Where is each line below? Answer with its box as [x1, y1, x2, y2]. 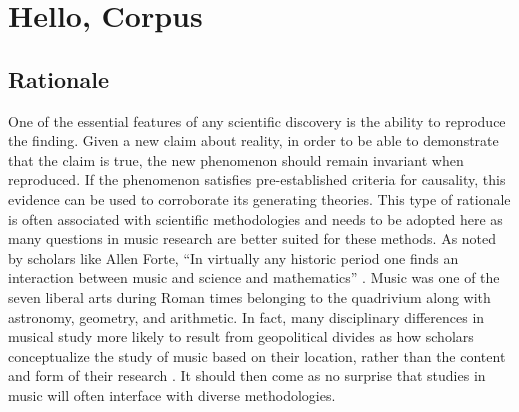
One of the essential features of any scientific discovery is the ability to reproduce [8, 110, 506, 131]
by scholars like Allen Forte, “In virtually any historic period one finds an [8, 247, 459, 268]
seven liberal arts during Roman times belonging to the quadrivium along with [8, 286, 491, 307]
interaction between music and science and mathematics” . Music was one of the [8, 267, 500, 288]
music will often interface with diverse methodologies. [8, 384, 336, 405]
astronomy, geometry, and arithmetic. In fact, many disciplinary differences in [8, 306, 485, 327]
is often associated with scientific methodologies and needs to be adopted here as [8, 208, 503, 229]
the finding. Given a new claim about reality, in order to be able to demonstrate [8, 130, 499, 151]
